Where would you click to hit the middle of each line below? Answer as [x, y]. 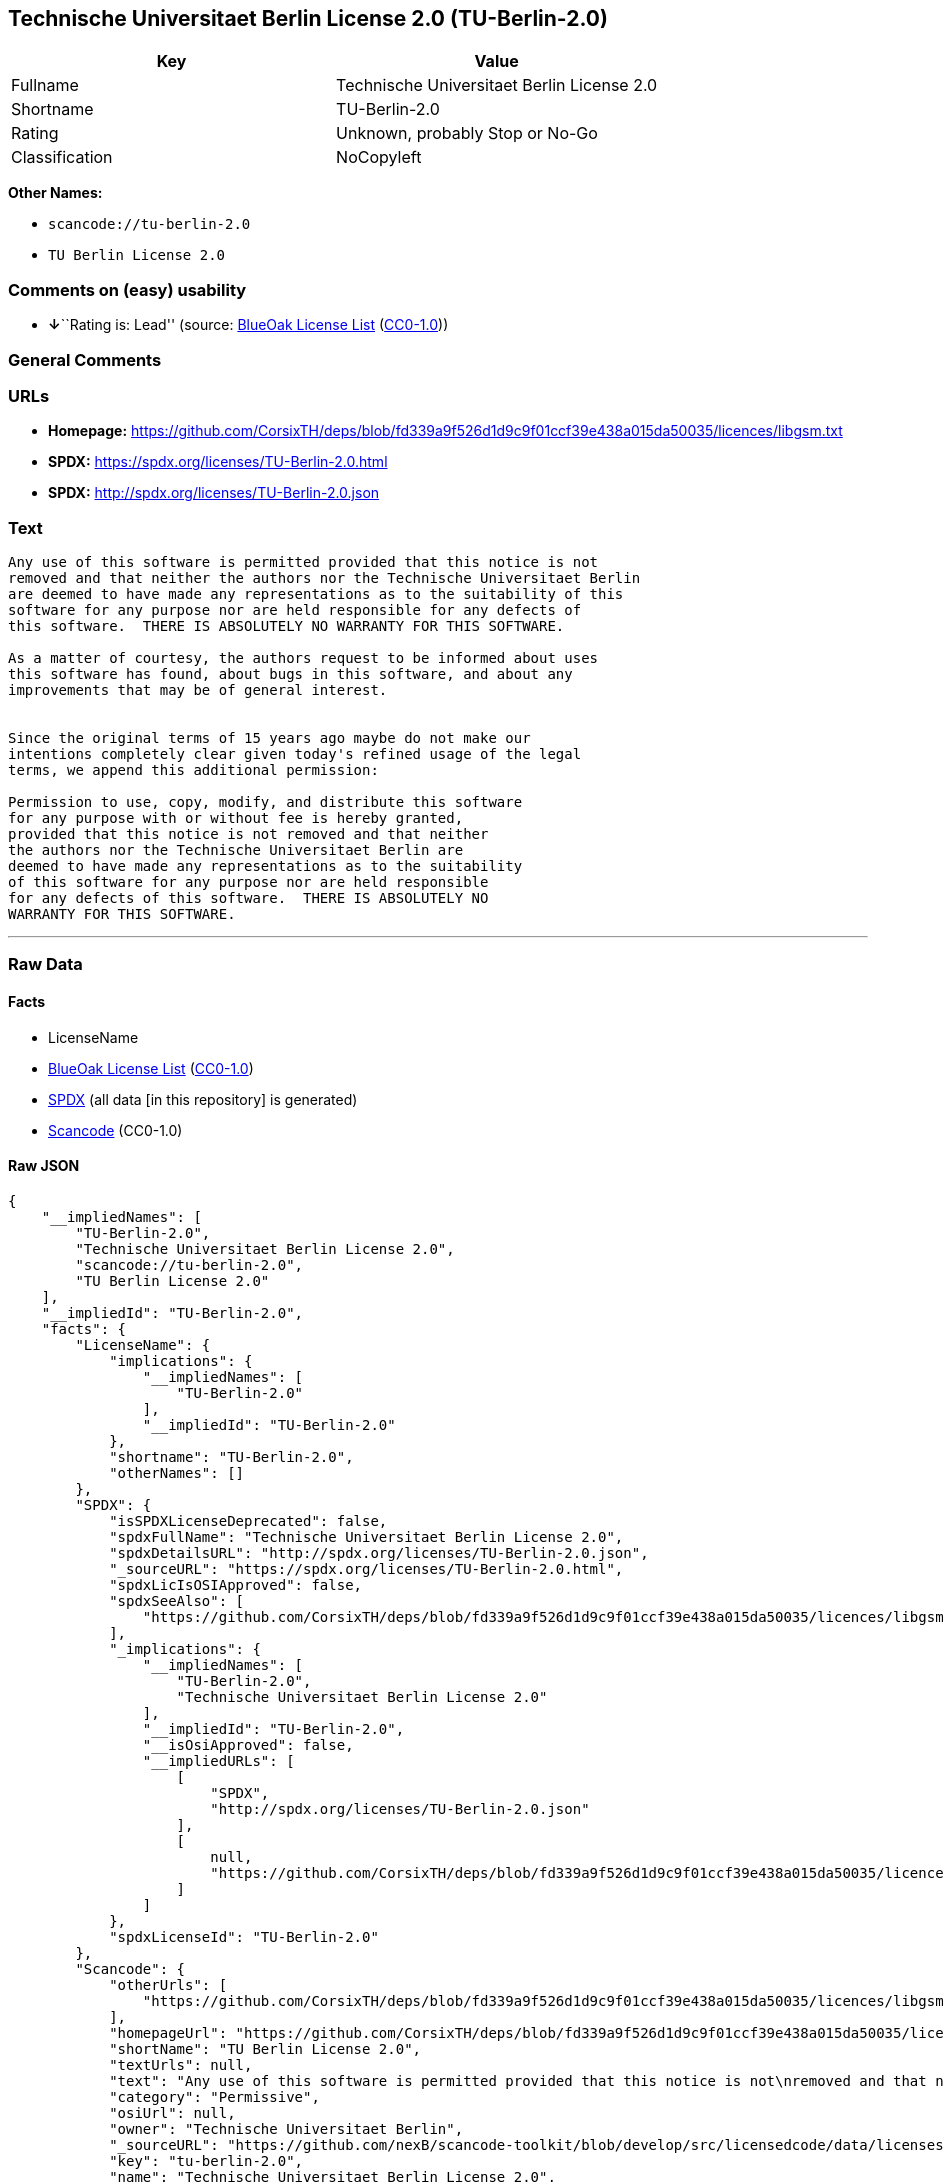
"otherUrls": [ [168, 1984]
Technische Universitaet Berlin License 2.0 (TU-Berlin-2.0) [308, 18]
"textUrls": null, [181, 2064]
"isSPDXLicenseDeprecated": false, [248, 1520]
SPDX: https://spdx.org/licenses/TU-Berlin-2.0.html [218, 462]
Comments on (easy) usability [127, 289]
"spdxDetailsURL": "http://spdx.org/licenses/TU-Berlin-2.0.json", [379, 1552]
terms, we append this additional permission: [193, 770]
